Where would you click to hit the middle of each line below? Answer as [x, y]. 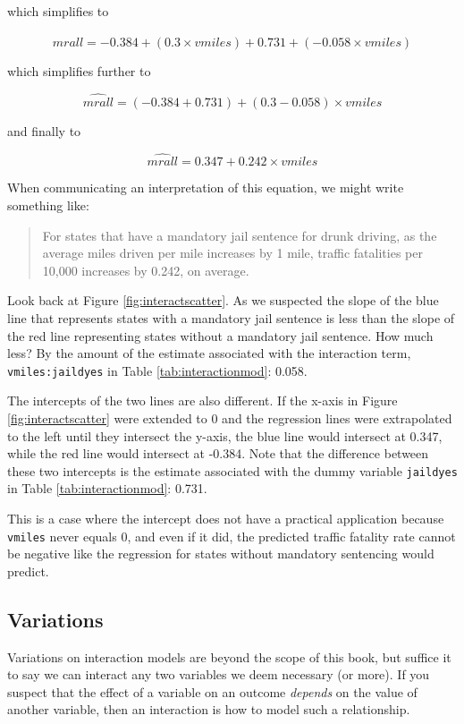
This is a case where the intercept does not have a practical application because [226, 519]
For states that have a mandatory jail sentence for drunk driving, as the [240, 235]
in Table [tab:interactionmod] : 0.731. [107, 488]
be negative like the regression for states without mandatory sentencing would [221, 554]
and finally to [44, 130]
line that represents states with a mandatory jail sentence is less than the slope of [231, 318]
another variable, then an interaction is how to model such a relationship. [209, 709]
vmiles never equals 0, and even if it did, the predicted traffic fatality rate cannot [232, 536]
